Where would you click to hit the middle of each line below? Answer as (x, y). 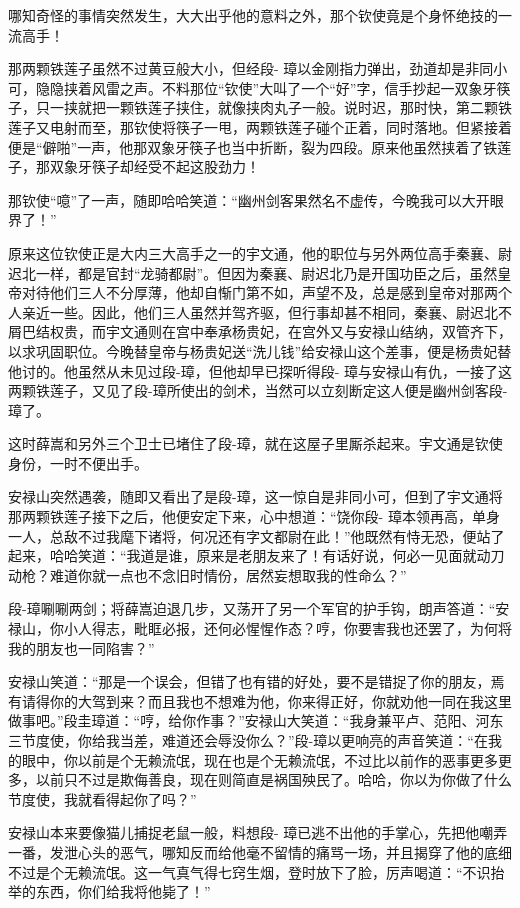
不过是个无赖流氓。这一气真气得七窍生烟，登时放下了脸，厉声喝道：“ (235, 871)
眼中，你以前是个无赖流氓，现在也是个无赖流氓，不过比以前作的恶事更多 (259, 759)
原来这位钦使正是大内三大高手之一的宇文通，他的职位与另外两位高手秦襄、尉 (260, 252)
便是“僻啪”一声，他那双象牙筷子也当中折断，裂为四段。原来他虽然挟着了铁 (253, 146)
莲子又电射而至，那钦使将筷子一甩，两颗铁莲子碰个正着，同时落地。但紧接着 (260, 126)
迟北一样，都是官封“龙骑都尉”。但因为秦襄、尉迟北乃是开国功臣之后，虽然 (253, 272)
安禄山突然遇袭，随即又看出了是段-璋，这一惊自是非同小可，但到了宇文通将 (255, 496)
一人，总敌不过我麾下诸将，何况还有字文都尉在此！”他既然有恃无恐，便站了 (256, 535)
